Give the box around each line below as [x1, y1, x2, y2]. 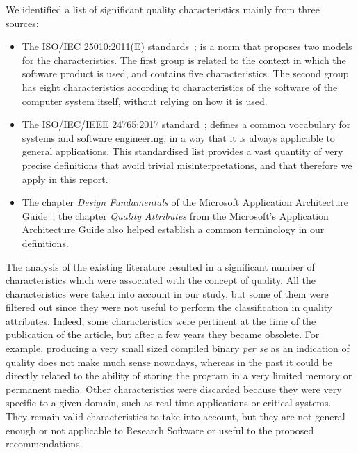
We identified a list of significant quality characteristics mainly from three [6, 2, 320, 16]
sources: [6, 15, 39, 30]
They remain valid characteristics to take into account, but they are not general [6, 409, 345, 424]
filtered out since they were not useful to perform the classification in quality [6, 300, 333, 315]
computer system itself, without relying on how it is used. [22, 93, 268, 108]
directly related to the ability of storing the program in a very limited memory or [6, 368, 352, 383]
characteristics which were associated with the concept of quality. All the [6, 273, 316, 287]
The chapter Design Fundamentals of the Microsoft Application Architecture [22, 195, 348, 209]
